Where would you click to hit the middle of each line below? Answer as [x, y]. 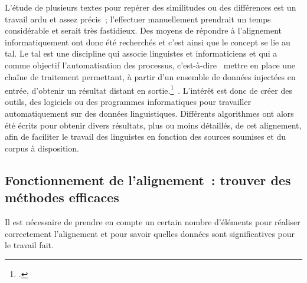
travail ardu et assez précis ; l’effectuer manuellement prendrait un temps [138, 19]
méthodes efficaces [62, 197]
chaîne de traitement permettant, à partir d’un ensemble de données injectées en [150, 76]
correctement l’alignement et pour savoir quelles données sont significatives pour [150, 233]
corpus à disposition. [42, 148]
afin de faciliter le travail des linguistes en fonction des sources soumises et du [145, 136]
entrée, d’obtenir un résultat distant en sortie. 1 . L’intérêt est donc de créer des [148, 89]
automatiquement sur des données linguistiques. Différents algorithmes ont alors [149, 113]
